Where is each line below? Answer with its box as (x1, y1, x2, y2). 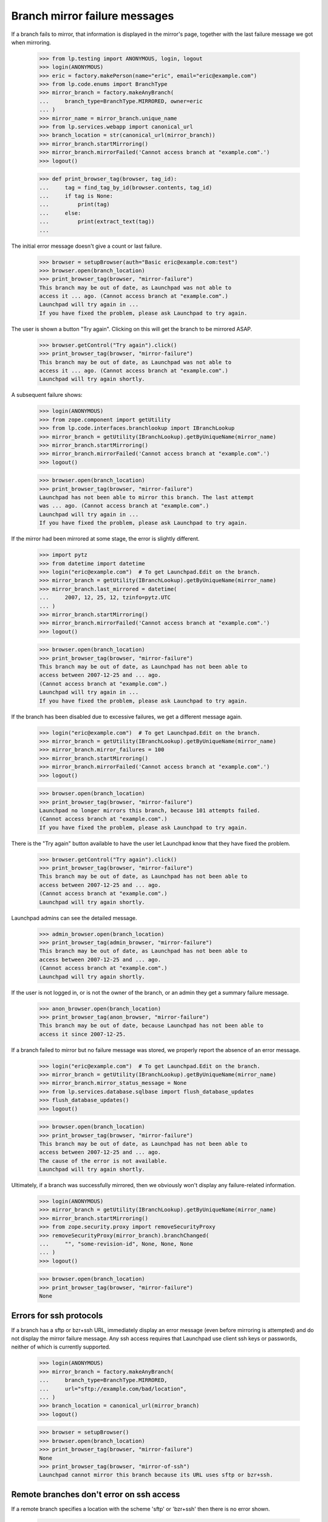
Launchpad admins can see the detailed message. (11, 914, 137, 922)
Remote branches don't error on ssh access (11, 1489, 180, 1499)
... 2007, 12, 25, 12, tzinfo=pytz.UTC (39, 594, 171, 601)
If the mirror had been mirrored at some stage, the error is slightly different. (11, 535, 200, 542)
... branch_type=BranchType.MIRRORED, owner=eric (39, 97, 203, 105)
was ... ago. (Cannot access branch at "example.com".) (39, 502, 210, 510)
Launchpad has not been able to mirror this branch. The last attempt (39, 494, 255, 501)
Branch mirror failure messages (11, 9, 174, 23)
